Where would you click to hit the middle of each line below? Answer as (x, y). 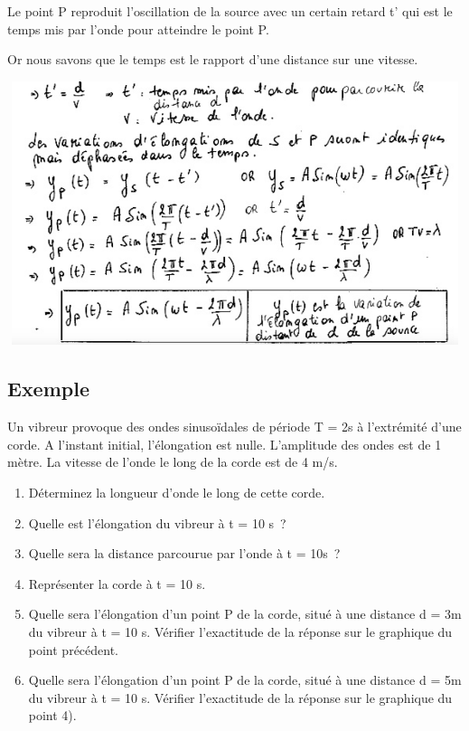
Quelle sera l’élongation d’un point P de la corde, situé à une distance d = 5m (245, 680)
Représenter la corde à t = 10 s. (117, 583)
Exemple (48, 389)
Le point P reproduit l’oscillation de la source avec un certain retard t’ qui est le (230, 11)
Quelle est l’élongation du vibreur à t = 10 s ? (157, 522)
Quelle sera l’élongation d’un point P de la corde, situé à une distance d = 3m (245, 614)
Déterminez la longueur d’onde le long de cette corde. (177, 493)
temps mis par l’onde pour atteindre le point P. (138, 28)
